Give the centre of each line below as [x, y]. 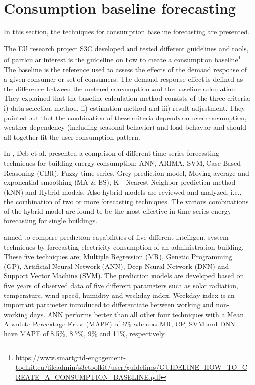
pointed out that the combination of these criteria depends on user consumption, [125, 117]
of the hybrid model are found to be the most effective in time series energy [118, 211]
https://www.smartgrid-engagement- [71, 357]
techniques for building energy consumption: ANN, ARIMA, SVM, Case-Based [123, 163]
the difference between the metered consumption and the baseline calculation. [121, 88]
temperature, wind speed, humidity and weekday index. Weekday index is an [119, 295]
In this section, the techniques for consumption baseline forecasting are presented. [127, 32]
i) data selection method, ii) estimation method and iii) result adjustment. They [125, 107]
